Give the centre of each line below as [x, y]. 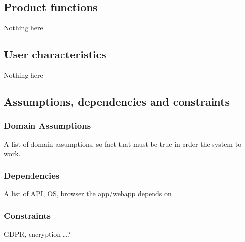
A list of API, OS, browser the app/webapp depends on [88, 193]
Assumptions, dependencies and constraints [117, 101]
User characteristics [55, 54]
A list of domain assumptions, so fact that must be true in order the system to [123, 144]
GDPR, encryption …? [37, 233]
